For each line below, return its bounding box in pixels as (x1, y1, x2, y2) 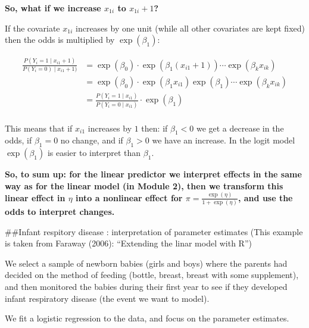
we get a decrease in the (196, 121, 284, 134)
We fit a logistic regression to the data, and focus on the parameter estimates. (5, 312, 289, 324)
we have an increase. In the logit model (152, 134, 295, 146)
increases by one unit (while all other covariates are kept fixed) (76, 21, 305, 34)
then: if (141, 121, 168, 134)
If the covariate (5, 21, 60, 34)
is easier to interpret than (47, 146, 141, 159)
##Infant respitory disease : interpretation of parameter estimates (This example (5, 225, 303, 238)
